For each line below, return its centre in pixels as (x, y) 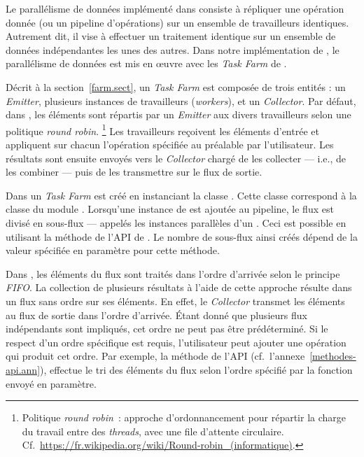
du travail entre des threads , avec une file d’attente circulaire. (153, 431)
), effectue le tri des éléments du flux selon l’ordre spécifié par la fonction (196, 369)
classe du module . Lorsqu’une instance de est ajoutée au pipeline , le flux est (170, 209)
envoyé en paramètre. (51, 383)
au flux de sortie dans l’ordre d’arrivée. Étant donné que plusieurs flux (156, 315)
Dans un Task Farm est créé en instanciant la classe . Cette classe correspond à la (181, 195)
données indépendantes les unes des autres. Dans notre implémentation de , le (173, 49)
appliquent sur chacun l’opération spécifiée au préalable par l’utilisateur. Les (170, 144)
